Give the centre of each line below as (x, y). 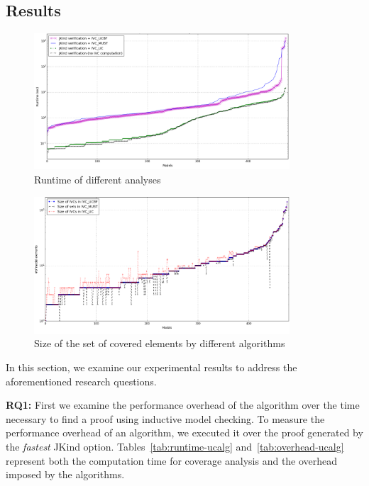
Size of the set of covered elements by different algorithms (160, 343)
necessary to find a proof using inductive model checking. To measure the (165, 418)
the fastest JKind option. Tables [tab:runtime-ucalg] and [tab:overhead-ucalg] (175, 446)
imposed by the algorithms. (65, 474)
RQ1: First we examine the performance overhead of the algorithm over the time (183, 405)
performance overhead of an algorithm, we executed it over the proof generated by (184, 433)
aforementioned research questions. (81, 381)
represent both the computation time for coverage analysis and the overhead (172, 460)
